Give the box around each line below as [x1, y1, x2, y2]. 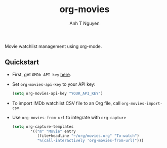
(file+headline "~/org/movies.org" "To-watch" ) [37, 133, 140, 138]
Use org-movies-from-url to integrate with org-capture [12, 114, 127, 120]
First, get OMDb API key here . [12, 71, 71, 77]
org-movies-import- [121, 101, 163, 106]
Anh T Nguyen [69, 20, 100, 26]
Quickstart [5, 58, 39, 67]
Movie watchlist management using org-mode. [5, 43, 102, 49]
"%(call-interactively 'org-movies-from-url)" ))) [37, 138, 144, 143]
